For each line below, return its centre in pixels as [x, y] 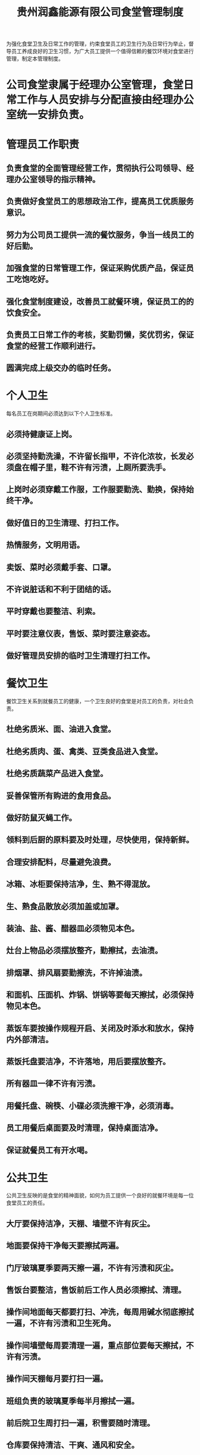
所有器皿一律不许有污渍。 [53, 1084]
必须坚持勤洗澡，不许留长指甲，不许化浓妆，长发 [96, 456]
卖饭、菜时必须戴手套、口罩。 [61, 567]
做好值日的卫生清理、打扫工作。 [65, 523]
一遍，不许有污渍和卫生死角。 [61, 1324]
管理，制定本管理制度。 [35, 59]
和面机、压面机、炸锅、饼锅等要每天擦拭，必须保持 [100, 995]
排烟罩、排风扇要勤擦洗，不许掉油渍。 [76, 973]
